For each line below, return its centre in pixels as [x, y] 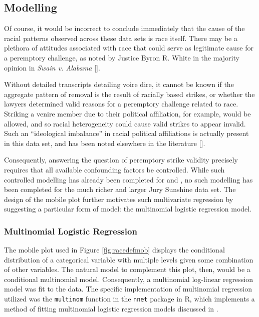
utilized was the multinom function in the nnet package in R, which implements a [129, 299]
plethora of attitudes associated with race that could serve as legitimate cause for [129, 48]
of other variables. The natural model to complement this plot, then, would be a [127, 269]
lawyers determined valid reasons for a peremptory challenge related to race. [121, 104]
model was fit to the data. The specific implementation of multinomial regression [128, 289]
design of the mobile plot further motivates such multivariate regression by [119, 199]
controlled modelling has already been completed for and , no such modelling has [128, 179]
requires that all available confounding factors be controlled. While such [114, 169]
